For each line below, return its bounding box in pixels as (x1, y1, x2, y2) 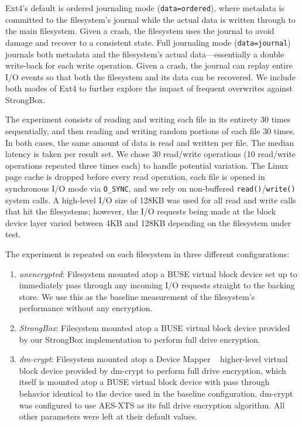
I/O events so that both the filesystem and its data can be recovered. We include (5, 70, 296, 83)
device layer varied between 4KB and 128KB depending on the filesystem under (5, 216, 291, 229)
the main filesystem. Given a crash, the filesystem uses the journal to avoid (5, 25, 274, 37)
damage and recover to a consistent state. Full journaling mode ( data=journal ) (5, 36, 291, 48)
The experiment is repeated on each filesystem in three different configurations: (5, 248, 290, 260)
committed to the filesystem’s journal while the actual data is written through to (5, 13, 296, 25)
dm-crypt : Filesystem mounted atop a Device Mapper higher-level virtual (19, 353, 288, 365)
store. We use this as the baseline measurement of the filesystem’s (19, 290, 255, 302)
